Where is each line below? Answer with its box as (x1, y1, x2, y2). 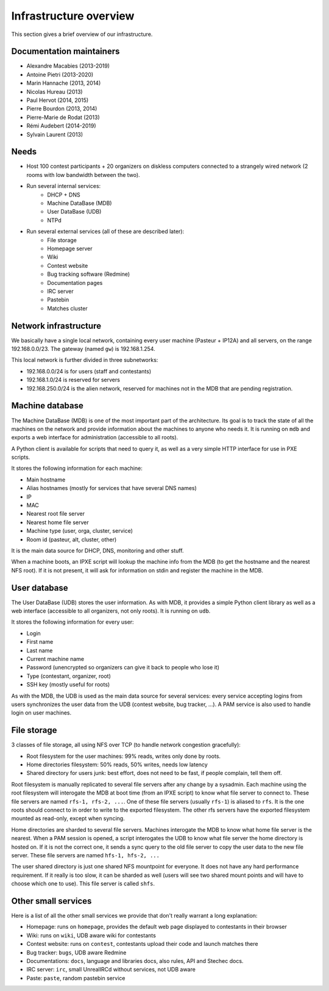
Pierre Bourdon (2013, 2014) (26, 105, 97, 112)
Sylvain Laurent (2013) (26, 131, 83, 138)
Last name (26, 647, 53, 654)
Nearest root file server (26, 510, 85, 517)
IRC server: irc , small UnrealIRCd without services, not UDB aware (26, 966, 196, 973)
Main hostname (26, 476, 66, 483)
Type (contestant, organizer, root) (26, 672, 111, 680)
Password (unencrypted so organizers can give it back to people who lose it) (26, 664, 219, 671)
